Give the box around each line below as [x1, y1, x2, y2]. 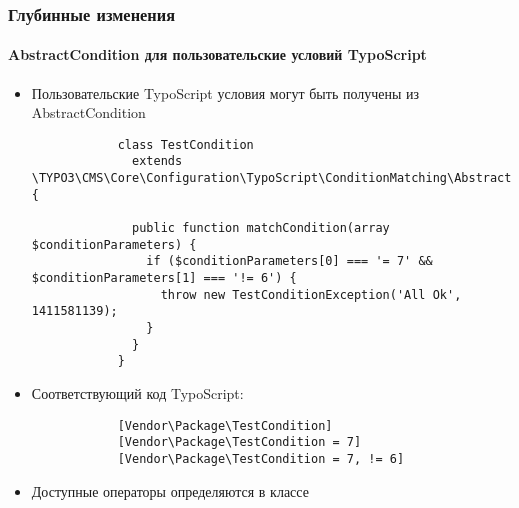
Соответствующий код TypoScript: [31, 383, 244, 404]
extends [132, 154, 183, 169]
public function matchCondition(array [132, 221, 390, 236]
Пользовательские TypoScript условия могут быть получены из [31, 82, 420, 103]
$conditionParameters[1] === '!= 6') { [31, 271, 297, 286]
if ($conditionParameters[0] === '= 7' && [146, 254, 433, 269]
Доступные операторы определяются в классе [31, 480, 309, 501]
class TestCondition [117, 137, 254, 152]
